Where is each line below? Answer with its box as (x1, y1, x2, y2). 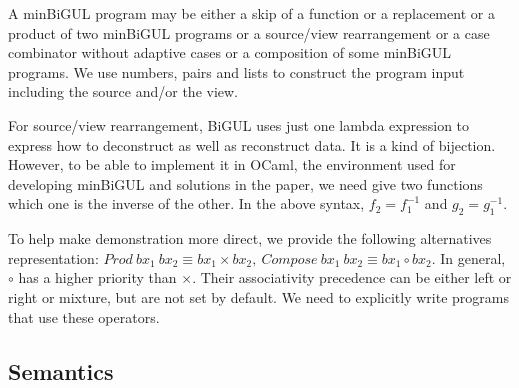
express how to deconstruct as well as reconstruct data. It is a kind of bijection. (8, 134, 496, 155)
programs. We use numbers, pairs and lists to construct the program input (8, 61, 465, 82)
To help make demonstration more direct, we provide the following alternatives (8, 228, 492, 249)
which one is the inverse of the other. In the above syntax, (8, 193, 365, 214)
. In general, (431, 247, 506, 268)
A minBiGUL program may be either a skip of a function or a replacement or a (8, 3, 495, 23)
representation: (8, 247, 99, 268)
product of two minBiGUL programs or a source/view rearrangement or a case (8, 22, 490, 43)
